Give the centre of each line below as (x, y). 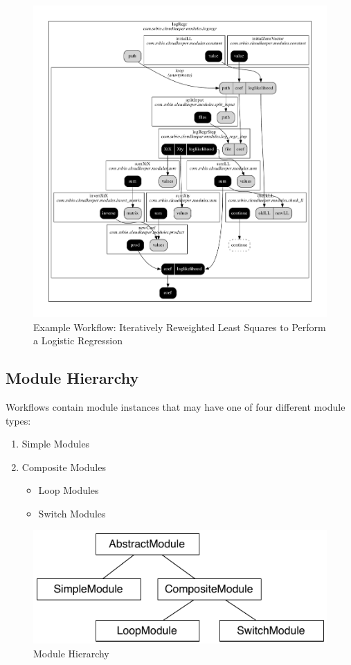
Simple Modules (56, 444)
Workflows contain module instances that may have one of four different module (175, 406)
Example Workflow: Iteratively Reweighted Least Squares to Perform (180, 327)
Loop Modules (69, 490)
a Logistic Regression (78, 340)
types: (18, 420)
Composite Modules (64, 467)
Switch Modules (72, 513)
